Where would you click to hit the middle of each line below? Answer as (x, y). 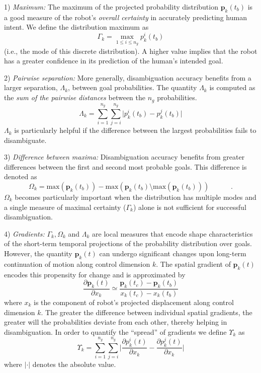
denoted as (21, 176)
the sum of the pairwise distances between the (75, 97)
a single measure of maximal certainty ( (65, 207)
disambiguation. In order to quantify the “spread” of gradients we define (115, 331)
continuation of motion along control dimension (77, 264)
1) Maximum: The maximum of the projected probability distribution (111, 7)
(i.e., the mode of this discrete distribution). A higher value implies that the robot (131, 51)
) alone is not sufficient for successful (190, 207)
